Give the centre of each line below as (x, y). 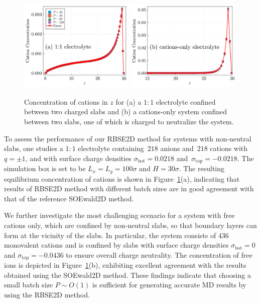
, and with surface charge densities (78, 158)
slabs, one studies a (34, 148)
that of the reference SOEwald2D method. (69, 198)
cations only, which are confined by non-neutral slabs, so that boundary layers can (130, 225)
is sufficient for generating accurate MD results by (169, 285)
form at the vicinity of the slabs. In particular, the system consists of (110, 235)
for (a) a (128, 101)
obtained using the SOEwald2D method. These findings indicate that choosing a (127, 275)
